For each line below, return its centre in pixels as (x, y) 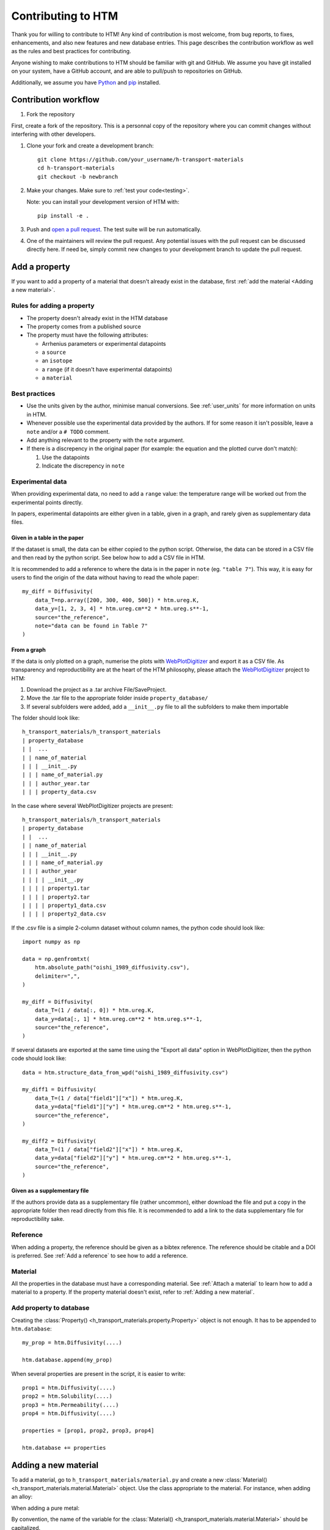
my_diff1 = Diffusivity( (59, 1090)
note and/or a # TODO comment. (68, 431)
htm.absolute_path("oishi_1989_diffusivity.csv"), (112, 968)
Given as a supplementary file (50, 1191)
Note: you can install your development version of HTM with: (103, 201)
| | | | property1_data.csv (64, 905)
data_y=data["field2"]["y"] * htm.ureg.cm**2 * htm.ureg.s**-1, (133, 1158)
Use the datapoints (66, 457)
